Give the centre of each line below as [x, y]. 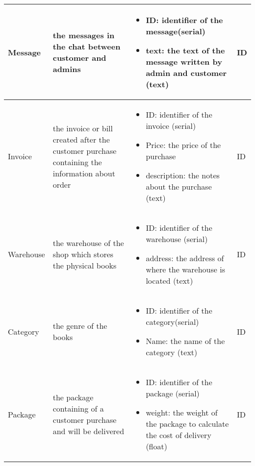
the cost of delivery [178, 435]
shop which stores [83, 254]
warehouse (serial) [177, 239]
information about [84, 173]
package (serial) [173, 393]
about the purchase [179, 186]
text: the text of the [185, 50]
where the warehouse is [185, 269]
